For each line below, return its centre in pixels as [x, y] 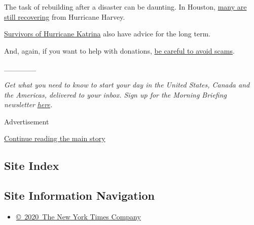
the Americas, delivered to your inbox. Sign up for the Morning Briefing [116, 94]
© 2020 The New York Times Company [78, 216]
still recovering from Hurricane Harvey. [65, 16]
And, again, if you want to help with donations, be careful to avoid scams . [119, 50]
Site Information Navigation [79, 195]
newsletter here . [28, 104]
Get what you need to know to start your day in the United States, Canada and [127, 84]
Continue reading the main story [55, 138]
